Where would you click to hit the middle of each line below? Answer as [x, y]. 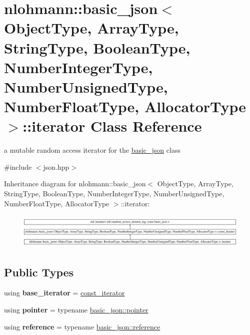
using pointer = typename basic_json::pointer [76, 310]
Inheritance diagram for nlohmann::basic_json [75, 184]
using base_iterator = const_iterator [64, 293]
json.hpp [56, 166]
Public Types [39, 272]
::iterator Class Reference [112, 126]
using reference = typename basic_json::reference [82, 326]
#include [18, 166]
